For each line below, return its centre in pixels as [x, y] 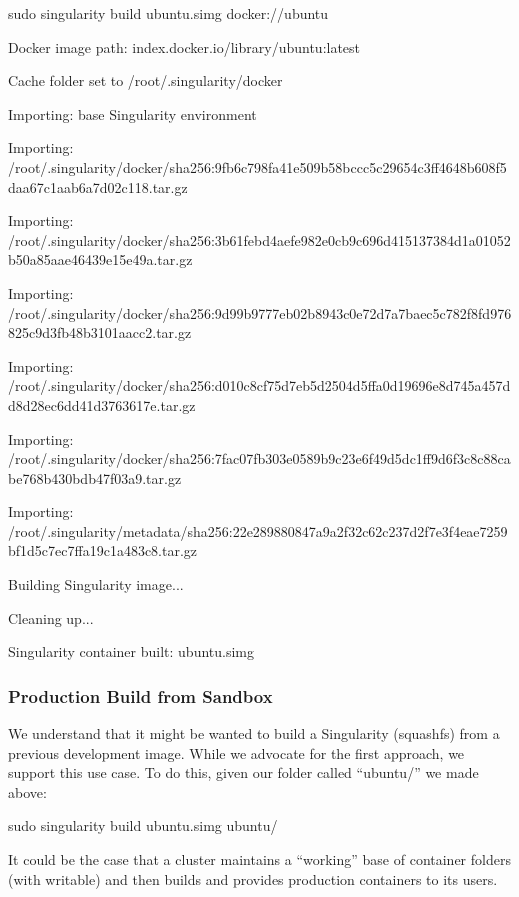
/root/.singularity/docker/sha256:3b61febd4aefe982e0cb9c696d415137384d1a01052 [259, 239]
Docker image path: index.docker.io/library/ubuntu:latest [184, 46]
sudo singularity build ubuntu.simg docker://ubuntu [168, 13]
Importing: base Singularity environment [132, 113]
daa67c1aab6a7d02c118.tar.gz [98, 186]
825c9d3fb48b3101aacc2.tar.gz [100, 332]
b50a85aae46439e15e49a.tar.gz [100, 259]
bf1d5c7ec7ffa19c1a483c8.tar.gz [103, 550]
